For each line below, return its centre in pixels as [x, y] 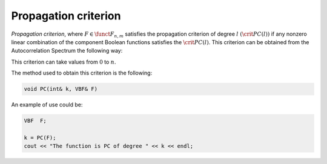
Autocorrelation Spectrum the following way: [67, 51]
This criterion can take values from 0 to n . [64, 62]
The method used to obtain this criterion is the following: [82, 73]
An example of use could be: [47, 105]
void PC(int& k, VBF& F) [61, 89]
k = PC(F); [40, 137]
